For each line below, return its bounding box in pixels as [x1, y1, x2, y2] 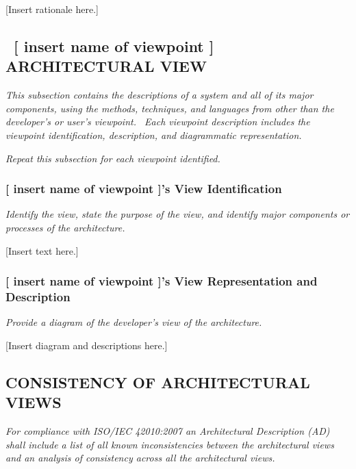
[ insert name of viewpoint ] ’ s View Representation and [5, 272, 318, 290]
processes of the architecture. [5, 220, 125, 234]
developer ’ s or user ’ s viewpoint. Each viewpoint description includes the [5, 114, 310, 129]
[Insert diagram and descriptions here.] [5, 338, 168, 352]
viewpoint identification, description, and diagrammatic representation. [5, 127, 302, 142]
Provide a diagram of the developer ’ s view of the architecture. [5, 315, 262, 329]
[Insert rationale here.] [5, 2, 99, 16]
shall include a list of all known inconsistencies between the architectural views [5, 437, 334, 451]
